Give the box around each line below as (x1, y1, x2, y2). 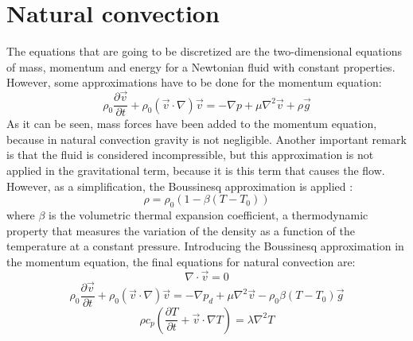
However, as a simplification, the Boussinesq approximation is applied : (6, 177, 353, 194)
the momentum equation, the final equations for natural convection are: (6, 253, 356, 269)
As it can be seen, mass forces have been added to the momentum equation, (6, 115, 377, 132)
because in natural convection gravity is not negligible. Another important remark (6, 130, 407, 147)
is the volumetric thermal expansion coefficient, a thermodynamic (49, 206, 368, 223)
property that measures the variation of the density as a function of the (6, 222, 355, 238)
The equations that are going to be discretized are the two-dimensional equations (6, 43, 403, 60)
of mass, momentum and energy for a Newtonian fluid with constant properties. (6, 58, 395, 75)
